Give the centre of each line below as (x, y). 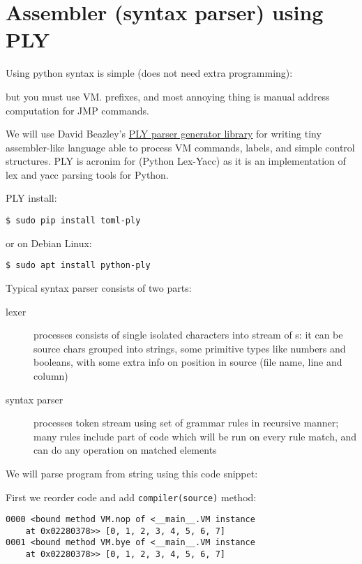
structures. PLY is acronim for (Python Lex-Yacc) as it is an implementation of (176, 161)
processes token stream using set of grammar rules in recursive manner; (186, 423)
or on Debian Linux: (49, 243)
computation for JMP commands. (77, 110)
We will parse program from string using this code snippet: (132, 473)
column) (51, 375)
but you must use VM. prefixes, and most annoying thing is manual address (168, 96)
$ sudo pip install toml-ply (73, 221)
